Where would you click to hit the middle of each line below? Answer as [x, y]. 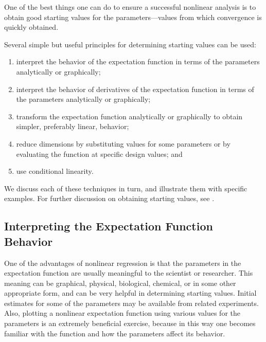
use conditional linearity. [55, 171]
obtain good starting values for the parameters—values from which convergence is [133, 17]
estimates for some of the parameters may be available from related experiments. [131, 303]
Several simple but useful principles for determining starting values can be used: [130, 44]
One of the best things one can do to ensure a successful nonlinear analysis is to [130, 7]
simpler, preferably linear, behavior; [73, 126]
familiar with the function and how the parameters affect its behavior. [115, 333]
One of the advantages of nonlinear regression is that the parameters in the [123, 263]
